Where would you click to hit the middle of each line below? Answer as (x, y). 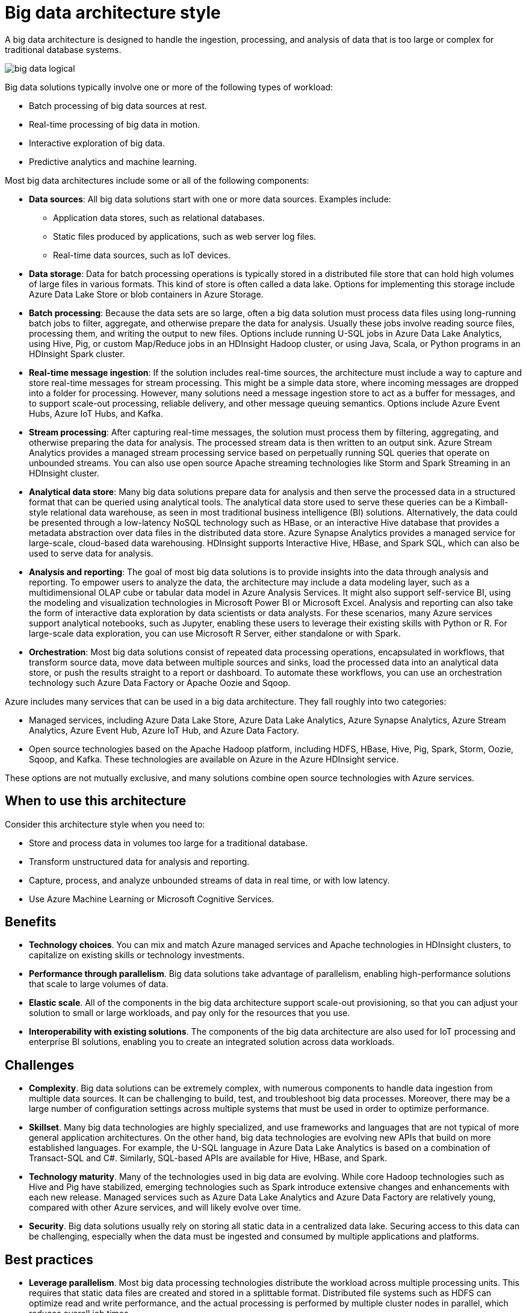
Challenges (40, 1065)
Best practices (49, 1259)
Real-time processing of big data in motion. (115, 124)
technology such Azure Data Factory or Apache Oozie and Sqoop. (160, 682)
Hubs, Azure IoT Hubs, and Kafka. (96, 413)
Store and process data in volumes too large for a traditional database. (169, 843)
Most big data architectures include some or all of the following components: (157, 180)
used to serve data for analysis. (91, 553)
